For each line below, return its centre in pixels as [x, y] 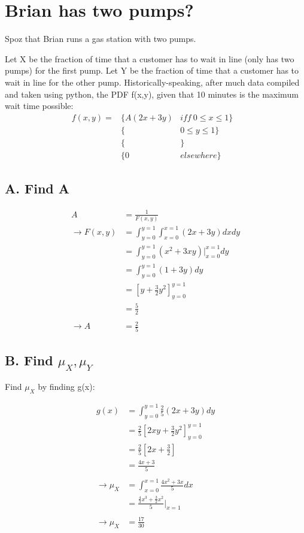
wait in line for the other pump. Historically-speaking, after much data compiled [152, 82]
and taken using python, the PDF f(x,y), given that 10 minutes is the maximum [152, 94]
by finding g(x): [66, 387]
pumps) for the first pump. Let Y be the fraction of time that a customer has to [152, 70]
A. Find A [37, 188]
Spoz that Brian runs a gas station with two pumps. [101, 39]
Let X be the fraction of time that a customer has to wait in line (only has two [150, 58]
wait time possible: [39, 106]
